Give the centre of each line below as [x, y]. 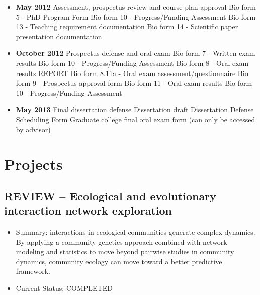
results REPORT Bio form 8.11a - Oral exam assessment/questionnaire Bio [132, 73]
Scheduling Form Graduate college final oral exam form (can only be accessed [136, 119]
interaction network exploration [88, 211]
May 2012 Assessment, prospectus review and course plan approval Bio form [136, 7]
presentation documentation [59, 36]
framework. [33, 271]
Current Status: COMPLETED [64, 288]
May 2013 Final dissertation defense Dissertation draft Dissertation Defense [135, 109]
